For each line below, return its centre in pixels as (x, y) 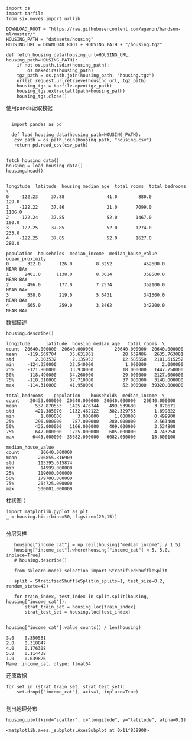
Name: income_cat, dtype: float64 (49, 664)
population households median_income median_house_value (82, 254)
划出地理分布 (22, 709)
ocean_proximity (26, 259)
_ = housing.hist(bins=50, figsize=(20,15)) (62, 517)
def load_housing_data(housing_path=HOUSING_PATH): (77, 135)
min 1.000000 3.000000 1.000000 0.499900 (91, 416)
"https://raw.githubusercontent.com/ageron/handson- (115, 29)
